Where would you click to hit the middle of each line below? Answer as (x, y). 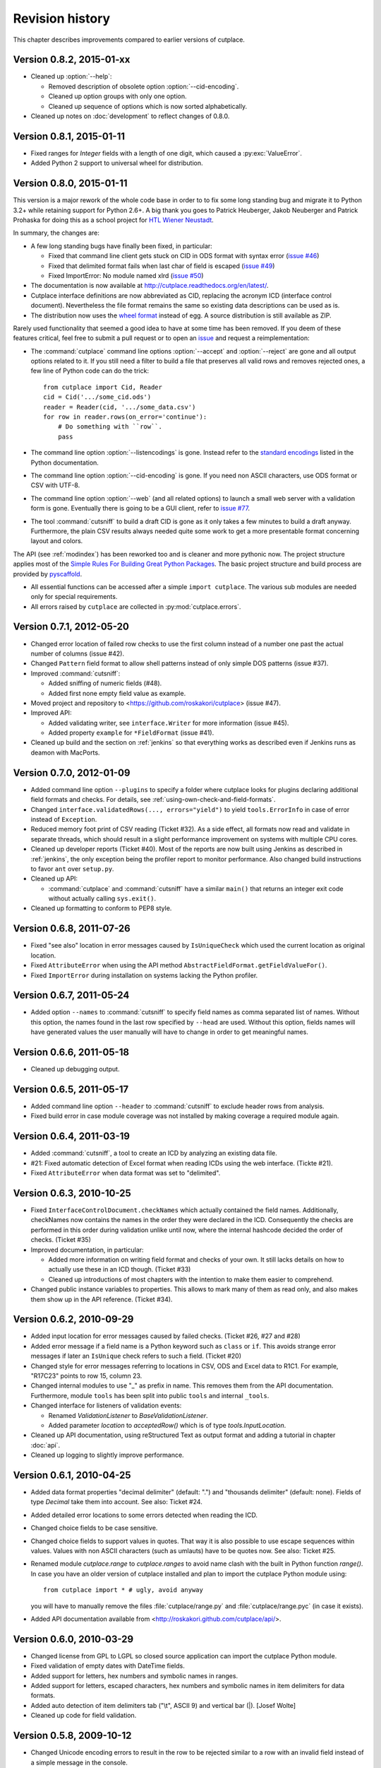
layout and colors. (57, 541)
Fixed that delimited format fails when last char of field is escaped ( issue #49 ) (162, 266)
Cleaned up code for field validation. (84, 1716)
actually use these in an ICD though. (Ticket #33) (120, 1269)
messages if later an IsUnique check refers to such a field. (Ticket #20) (136, 1356)
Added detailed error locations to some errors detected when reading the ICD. (144, 1515)
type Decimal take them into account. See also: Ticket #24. (116, 1502)
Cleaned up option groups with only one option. (117, 96)
